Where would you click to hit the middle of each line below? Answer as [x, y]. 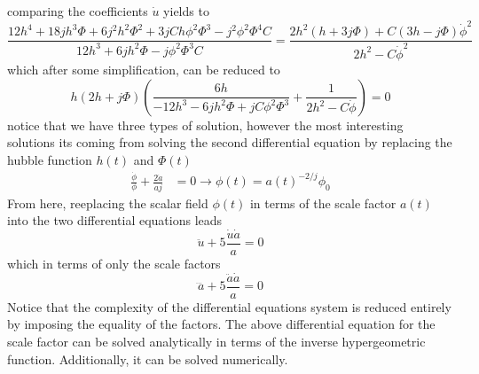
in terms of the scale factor [323, 203]
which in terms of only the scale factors [114, 263]
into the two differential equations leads [115, 220]
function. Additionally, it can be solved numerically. [148, 358]
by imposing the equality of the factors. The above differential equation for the [221, 324]
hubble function [50, 159]
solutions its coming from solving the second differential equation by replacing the [230, 142]
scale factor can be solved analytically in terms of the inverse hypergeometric [216, 342]
